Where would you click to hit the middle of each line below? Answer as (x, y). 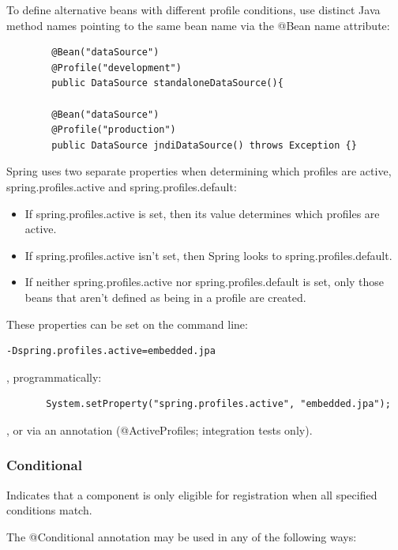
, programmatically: (54, 377)
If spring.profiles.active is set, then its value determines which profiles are (202, 213)
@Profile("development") (116, 68)
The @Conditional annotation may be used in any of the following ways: (182, 536)
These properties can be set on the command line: (127, 324)
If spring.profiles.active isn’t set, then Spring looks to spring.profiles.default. (208, 255)
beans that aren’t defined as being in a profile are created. (165, 297)
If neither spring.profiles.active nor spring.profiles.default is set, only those (205, 282)
